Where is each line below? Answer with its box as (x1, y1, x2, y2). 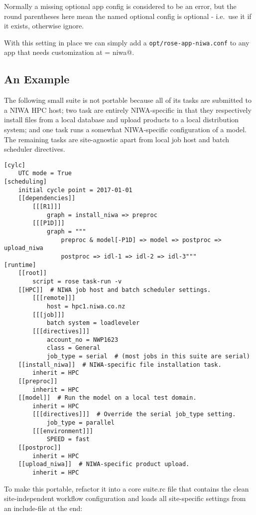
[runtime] (4, 261, 36, 268)
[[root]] (18, 269, 47, 277)
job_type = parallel (46, 419, 115, 427)
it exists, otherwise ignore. (4, 20, 84, 31)
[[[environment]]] (32, 427, 93, 435)
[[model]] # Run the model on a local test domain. (18, 394, 197, 402)
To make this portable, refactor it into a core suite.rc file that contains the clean (4, 483, 249, 494)
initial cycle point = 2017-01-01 (18, 186, 132, 194)
